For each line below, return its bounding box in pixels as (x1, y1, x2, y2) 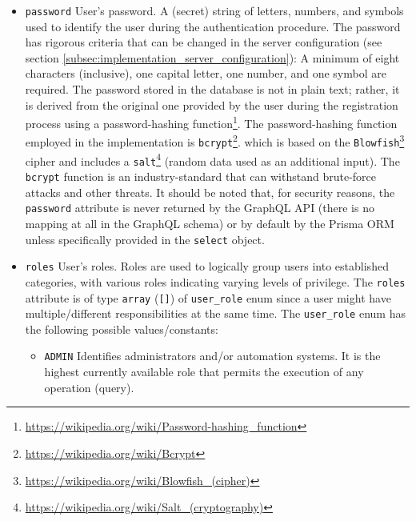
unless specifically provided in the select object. (25, 230, 265, 247)
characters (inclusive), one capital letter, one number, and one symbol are (25, 65, 386, 82)
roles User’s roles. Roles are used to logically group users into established (25, 258, 389, 275)
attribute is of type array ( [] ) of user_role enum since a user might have (25, 289, 391, 306)
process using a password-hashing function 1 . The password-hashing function (25, 113, 398, 131)
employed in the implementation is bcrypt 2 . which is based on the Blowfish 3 (25, 131, 405, 150)
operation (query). (44, 379, 134, 395)
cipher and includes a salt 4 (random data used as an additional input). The (25, 150, 400, 169)
